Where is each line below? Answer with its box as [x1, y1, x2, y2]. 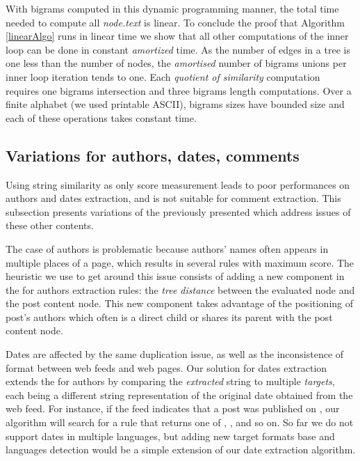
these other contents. [6, 218, 94, 233]
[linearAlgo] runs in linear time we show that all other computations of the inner [6, 29, 349, 43]
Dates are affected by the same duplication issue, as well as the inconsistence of [6, 347, 344, 361]
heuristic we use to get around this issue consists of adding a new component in [6, 269, 345, 283]
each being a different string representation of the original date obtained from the [6, 387, 353, 402]
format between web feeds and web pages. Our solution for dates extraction [6, 360, 327, 375]
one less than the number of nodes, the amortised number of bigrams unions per [6, 56, 347, 70]
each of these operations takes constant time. [6, 110, 197, 125]
